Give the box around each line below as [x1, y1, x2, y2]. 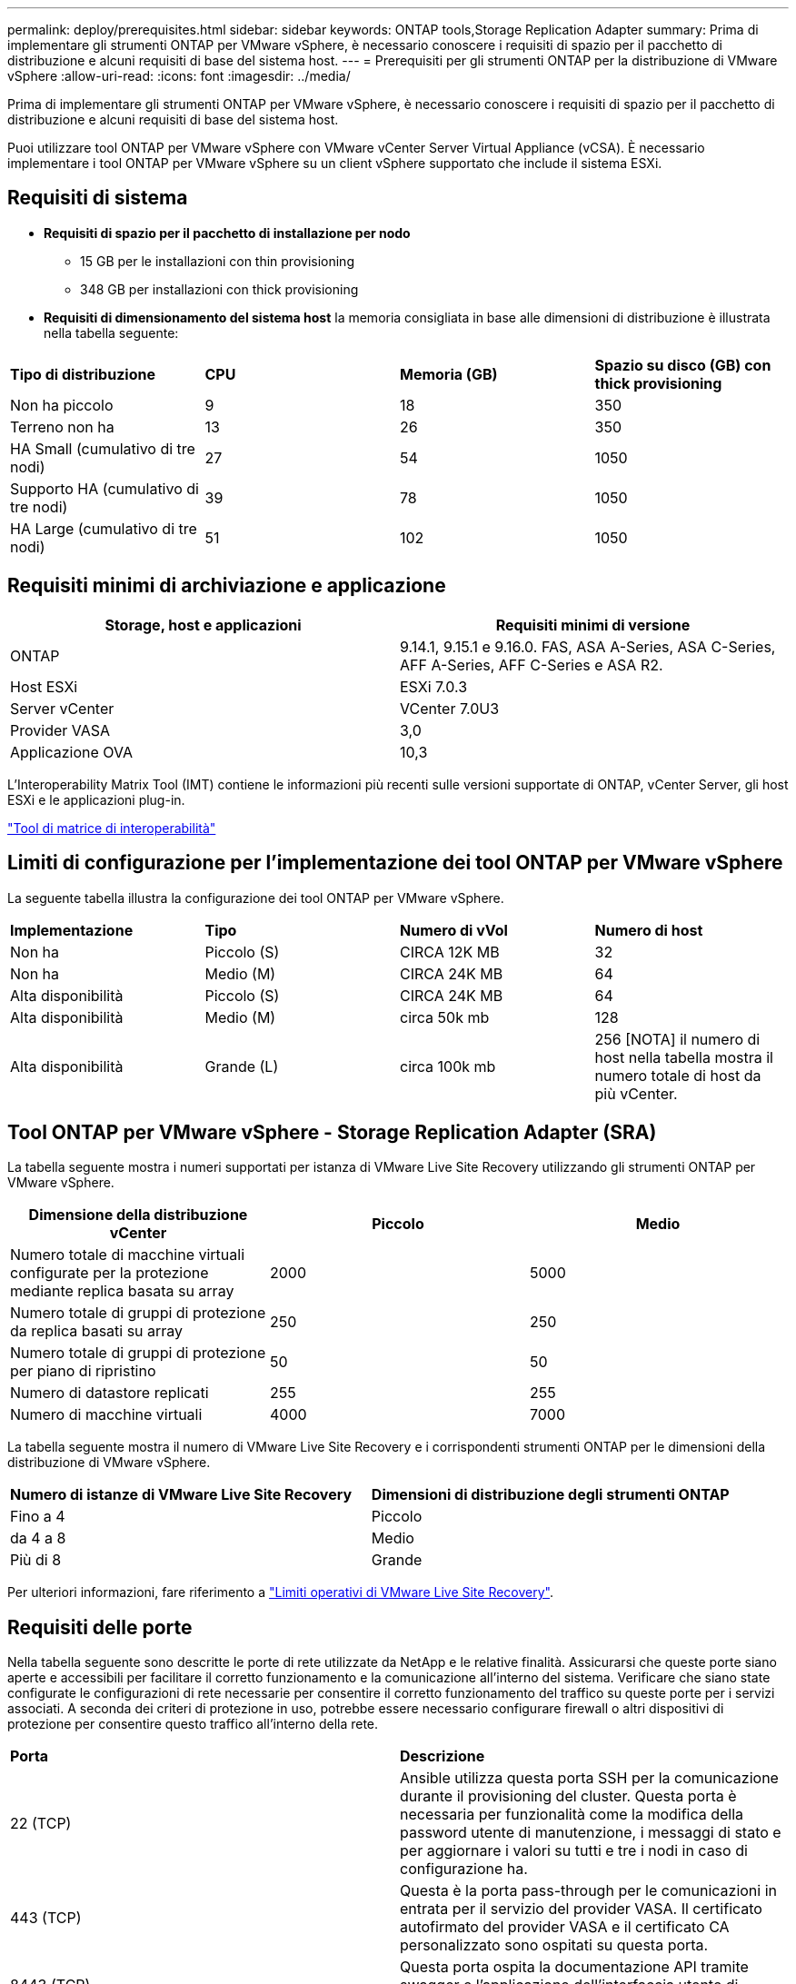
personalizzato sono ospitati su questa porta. [400, 1936, 709, 1955]
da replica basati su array [10, 1322, 184, 1341]
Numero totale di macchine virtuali [10, 1245, 245, 1265]
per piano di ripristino [10, 1362, 156, 1381]
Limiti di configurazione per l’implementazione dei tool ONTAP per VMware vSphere [7, 851, 783, 875]
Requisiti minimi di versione [495, 615, 691, 634]
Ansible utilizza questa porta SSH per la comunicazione [400, 1769, 779, 1788]
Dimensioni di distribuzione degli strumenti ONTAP [371, 1485, 730, 1504]
